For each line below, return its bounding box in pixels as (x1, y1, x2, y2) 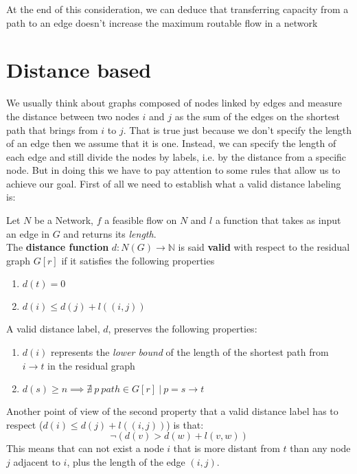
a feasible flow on (104, 213, 177, 227)
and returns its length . (63, 226, 157, 240)
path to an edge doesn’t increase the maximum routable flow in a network (6, 15, 318, 30)
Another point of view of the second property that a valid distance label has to (6, 404, 338, 418)
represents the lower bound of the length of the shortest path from (51, 345, 329, 359)
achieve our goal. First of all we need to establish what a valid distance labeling (6, 176, 341, 190)
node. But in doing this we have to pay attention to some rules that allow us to (6, 163, 341, 177)
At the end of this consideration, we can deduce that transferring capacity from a (6, 2, 349, 16)
